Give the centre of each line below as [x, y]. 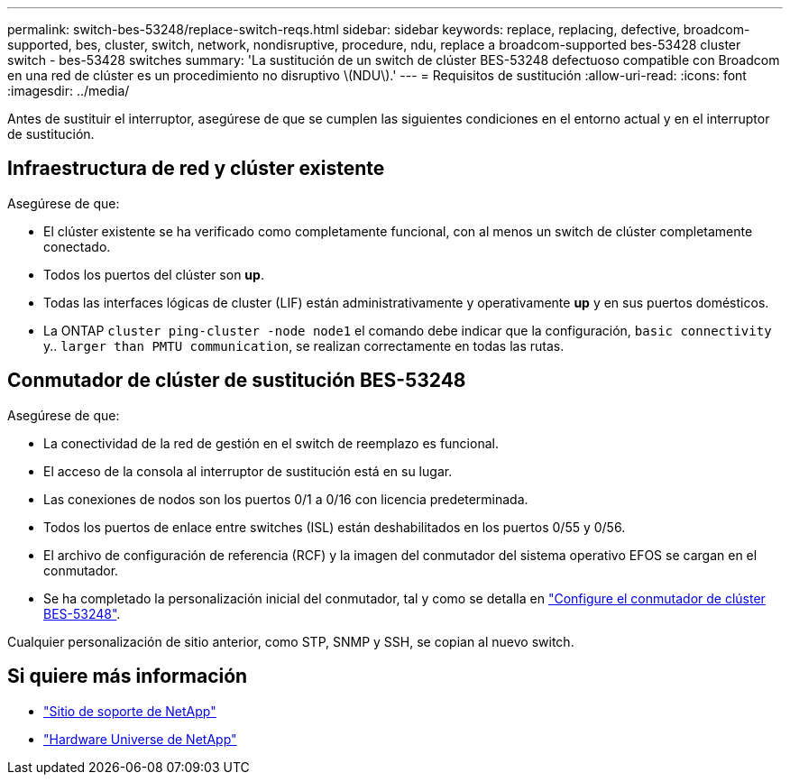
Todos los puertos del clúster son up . [154, 274]
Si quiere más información [128, 676]
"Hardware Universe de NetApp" [140, 739]
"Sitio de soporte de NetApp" [130, 711]
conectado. [77, 246]
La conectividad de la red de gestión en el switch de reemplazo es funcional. [271, 443]
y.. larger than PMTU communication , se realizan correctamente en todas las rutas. [304, 345]
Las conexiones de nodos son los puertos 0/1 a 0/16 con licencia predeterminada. [286, 499]
